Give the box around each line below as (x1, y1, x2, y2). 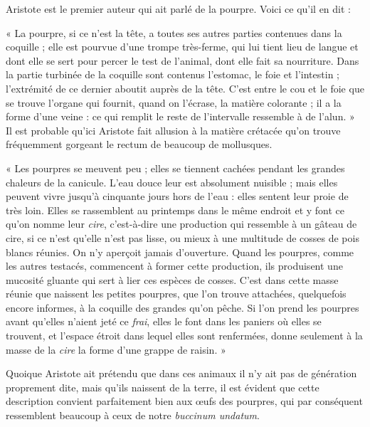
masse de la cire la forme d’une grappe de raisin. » (6, 342, 226, 357)
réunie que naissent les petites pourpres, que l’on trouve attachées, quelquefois (6, 286, 347, 301)
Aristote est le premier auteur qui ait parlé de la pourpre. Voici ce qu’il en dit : (6, 1, 351, 16)
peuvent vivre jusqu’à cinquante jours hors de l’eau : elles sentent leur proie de (6, 189, 349, 204)
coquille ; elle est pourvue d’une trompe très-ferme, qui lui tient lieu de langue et (6, 39, 359, 54)
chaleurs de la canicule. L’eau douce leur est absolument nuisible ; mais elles (6, 174, 338, 189)
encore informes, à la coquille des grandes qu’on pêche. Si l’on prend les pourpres (6, 300, 359, 315)
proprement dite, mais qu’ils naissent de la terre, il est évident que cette (6, 379, 319, 394)
